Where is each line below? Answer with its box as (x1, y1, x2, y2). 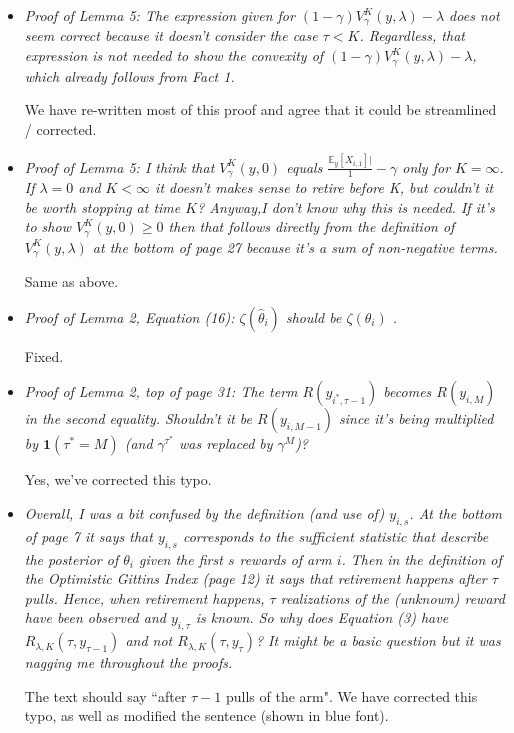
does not (449, 5, 500, 25)
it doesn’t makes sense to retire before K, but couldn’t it (155, 177, 494, 198)
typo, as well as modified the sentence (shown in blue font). (24, 705, 389, 726)
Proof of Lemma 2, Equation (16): (24, 306, 235, 327)
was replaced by (178, 433, 273, 454)
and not (125, 630, 173, 651)
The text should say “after (24, 685, 187, 706)
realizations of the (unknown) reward (280, 587, 505, 608)
